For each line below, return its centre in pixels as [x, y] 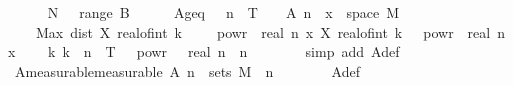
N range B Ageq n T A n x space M [223, 12]
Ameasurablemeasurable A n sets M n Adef [187, 70]
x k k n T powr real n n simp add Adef [204, 51]
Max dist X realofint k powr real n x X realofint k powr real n [270, 31]
